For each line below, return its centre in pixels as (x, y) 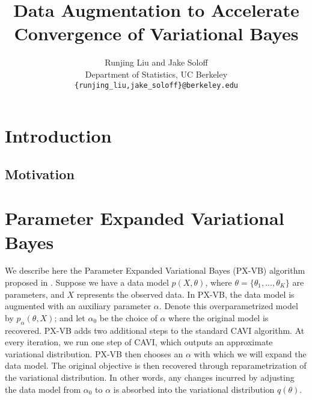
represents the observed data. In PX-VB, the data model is (185, 294)
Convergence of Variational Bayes (156, 33)
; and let (70, 317)
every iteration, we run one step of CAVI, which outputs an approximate (139, 342)
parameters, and (35, 294)
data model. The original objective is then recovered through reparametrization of (156, 365)
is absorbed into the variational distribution (194, 389)
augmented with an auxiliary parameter (78, 306)
